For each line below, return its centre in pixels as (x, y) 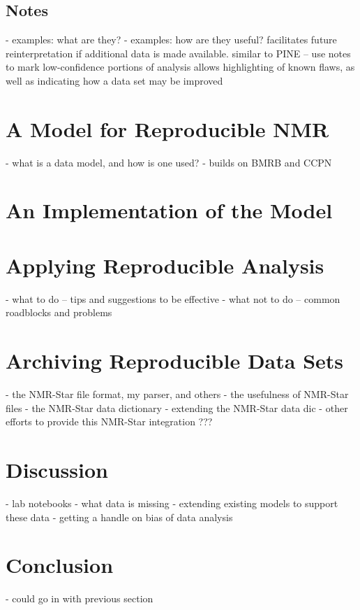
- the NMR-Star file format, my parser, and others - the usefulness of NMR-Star (177, 394)
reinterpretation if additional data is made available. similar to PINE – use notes (178, 53)
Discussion (57, 470)
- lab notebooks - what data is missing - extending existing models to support (172, 503)
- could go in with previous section (80, 598)
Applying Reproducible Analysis (165, 265)
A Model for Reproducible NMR (167, 128)
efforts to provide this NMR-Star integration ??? (109, 421)
